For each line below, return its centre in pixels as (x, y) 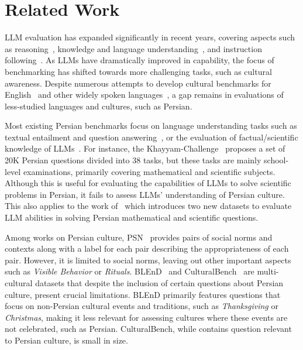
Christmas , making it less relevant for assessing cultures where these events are (146, 317)
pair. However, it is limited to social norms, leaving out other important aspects (148, 260)
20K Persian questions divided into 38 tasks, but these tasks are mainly (133, 160)
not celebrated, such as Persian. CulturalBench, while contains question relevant (148, 329)
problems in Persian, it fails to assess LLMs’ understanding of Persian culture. (145, 194)
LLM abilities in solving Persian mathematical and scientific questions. (132, 217)
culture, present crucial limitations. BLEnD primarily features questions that (143, 294)
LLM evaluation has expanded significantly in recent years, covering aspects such (150, 37)
